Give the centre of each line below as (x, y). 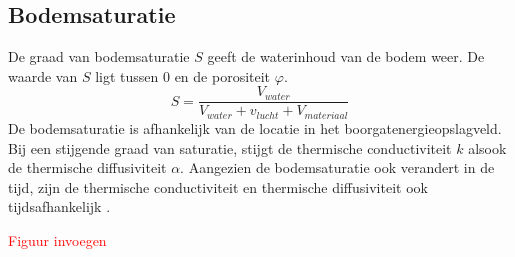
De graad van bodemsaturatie (99, 56)
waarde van (43, 75)
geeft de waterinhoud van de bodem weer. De (346, 56)
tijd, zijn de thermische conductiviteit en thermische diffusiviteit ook (218, 186)
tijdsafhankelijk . (59, 206)
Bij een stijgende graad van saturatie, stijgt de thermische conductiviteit (230, 147)
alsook (487, 147)
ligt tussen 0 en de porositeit (183, 75)
